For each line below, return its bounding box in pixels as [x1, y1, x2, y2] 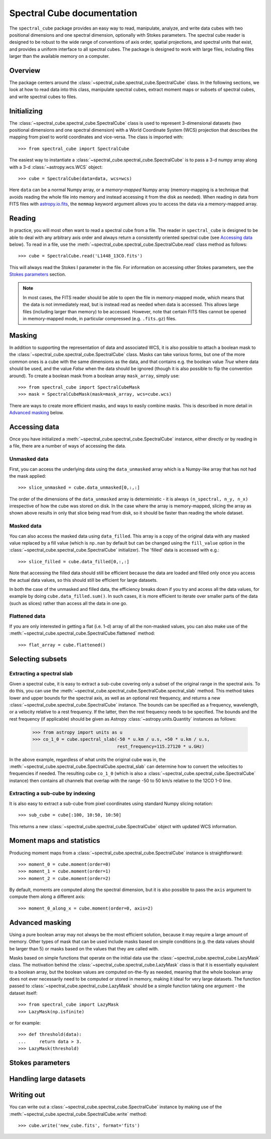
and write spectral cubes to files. [9, 94, 77, 100]
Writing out [9, 1091, 45, 1099]
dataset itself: [9, 990, 38, 996]
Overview [9, 66, 41, 75]
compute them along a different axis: [9, 894, 85, 900]
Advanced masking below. [9, 410, 64, 416]
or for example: [9, 1020, 41, 1026]
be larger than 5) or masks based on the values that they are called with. [9, 945, 159, 951]
